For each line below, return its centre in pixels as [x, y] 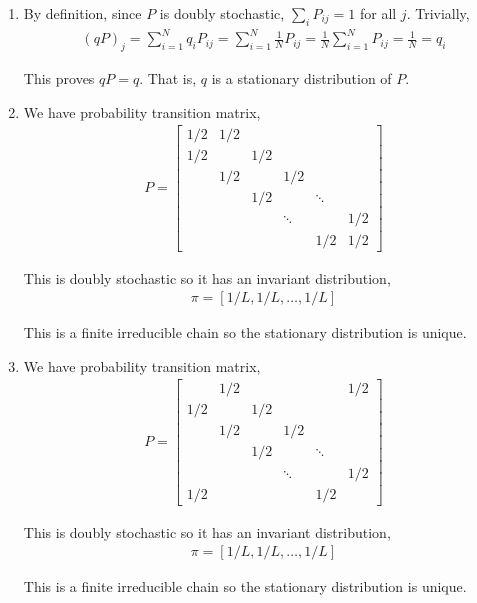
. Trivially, [438, 13]
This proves [59, 78]
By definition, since [82, 13]
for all [378, 13]
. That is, [168, 78]
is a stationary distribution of [301, 78]
